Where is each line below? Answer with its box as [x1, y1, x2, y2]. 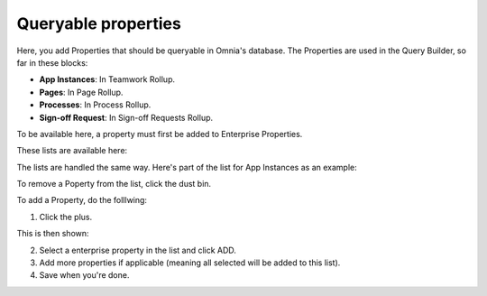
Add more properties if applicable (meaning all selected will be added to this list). [39, 257, 341, 268]
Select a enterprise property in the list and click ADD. [39, 245, 236, 255]
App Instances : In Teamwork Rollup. [39, 74, 176, 85]
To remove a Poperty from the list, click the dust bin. [16, 179, 212, 190]
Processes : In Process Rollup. [39, 99, 152, 110]
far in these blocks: [16, 57, 88, 68]
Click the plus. [39, 211, 93, 222]
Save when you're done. [39, 270, 130, 281]
